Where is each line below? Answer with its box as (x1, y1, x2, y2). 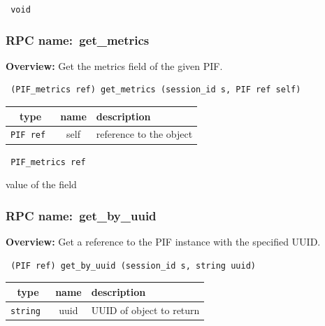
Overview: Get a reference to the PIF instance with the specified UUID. (6, 234, 321, 249)
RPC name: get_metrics (6, 31, 150, 48)
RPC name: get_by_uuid (6, 206, 157, 224)
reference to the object (96, 127, 193, 141)
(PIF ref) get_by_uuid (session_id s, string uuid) (10, 260, 256, 271)
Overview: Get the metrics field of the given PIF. (6, 58, 223, 73)
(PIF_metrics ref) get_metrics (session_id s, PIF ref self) (10, 85, 301, 95)
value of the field (6, 177, 77, 192)
